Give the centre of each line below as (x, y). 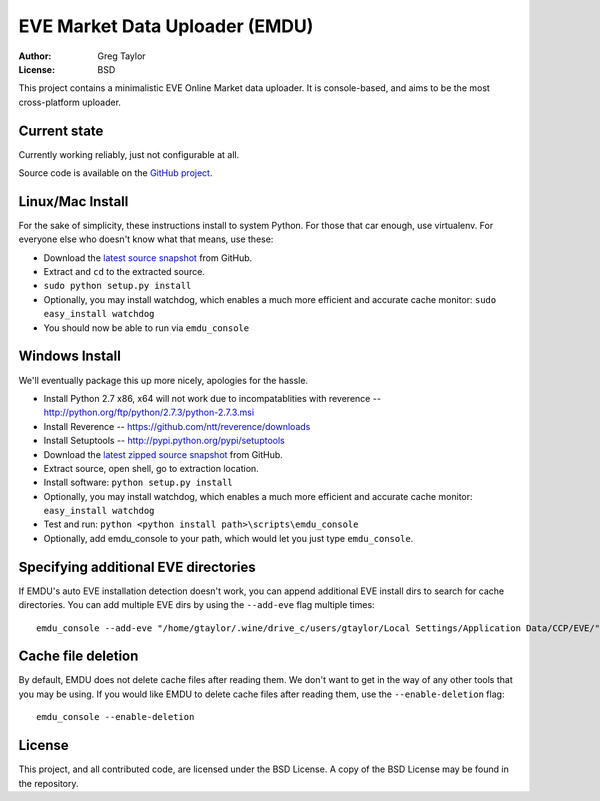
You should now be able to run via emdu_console (146, 327)
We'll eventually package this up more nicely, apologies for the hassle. (163, 380)
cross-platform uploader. (70, 102)
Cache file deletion (78, 656)
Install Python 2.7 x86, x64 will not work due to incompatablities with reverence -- (212, 398)
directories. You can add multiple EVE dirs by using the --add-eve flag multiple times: (196, 605)
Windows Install (70, 356)
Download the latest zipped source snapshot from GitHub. (163, 454)
